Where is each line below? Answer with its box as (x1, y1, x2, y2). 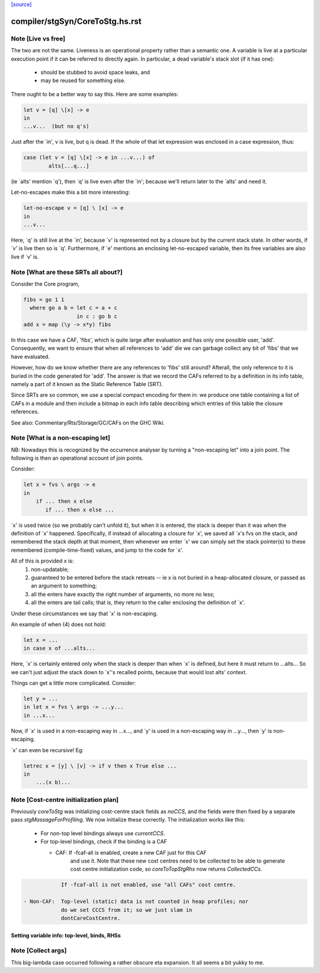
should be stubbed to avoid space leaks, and (40, 68, 151, 75)
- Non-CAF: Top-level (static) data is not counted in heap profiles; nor (23, 898, 249, 905)
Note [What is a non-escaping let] (11, 434, 111, 442)
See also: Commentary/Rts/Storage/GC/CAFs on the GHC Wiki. (11, 419, 165, 426)
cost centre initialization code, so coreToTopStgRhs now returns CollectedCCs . (70, 865, 263, 873)
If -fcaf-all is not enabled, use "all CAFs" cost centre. (60, 882, 236, 888)
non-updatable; (31, 566, 69, 573)
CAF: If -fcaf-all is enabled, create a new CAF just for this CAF (55, 849, 207, 856)
